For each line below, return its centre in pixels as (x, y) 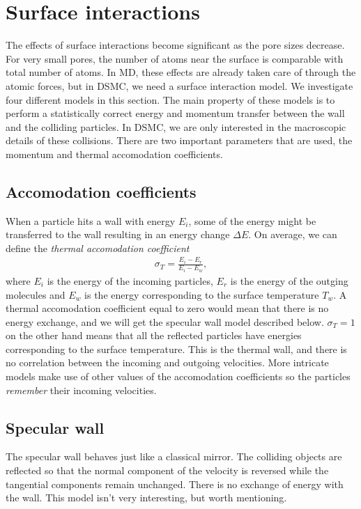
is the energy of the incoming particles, (130, 280)
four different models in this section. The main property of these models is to (170, 99)
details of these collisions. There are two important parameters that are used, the (179, 140)
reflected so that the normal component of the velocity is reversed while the (167, 470)
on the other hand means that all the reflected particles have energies (154, 335)
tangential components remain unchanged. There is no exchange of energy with (175, 484)
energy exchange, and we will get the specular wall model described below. (165, 321)
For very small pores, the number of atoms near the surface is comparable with (175, 58)
